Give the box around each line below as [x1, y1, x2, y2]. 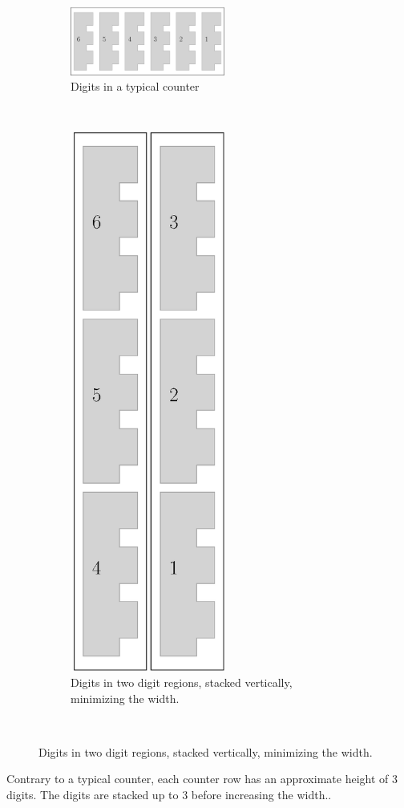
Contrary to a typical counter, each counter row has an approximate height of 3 [6, 770, 398, 787]
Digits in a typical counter [71, 78, 200, 95]
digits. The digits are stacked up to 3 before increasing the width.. [6, 786, 332, 803]
